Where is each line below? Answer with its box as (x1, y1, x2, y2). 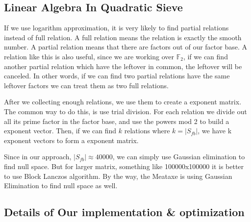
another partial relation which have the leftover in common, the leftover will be (4, 61, 242, 71)
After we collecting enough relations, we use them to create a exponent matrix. (4, 97, 242, 107)
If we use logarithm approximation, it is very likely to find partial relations (4, 23, 229, 33)
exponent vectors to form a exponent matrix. (4, 135, 139, 145)
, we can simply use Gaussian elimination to (112, 151, 245, 162)
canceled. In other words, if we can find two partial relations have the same (4, 71, 230, 81)
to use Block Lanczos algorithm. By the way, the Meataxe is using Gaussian (4, 171, 232, 181)
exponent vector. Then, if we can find (4, 125, 117, 136)
